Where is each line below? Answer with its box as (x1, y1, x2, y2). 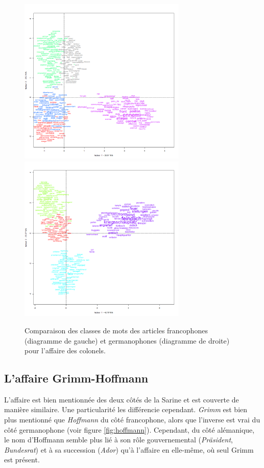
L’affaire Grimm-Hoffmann (4, 370, 149, 386)
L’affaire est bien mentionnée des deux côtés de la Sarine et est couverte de (4, 394, 239, 405)
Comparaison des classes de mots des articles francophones (25, 325, 208, 335)
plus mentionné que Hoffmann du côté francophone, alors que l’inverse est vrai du (4, 414, 260, 425)
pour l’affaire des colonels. (25, 345, 106, 356)
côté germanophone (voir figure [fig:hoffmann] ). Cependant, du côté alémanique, (4, 424, 255, 435)
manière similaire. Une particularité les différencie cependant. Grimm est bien (4, 404, 248, 415)
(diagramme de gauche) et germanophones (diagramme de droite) (25, 335, 230, 346)
